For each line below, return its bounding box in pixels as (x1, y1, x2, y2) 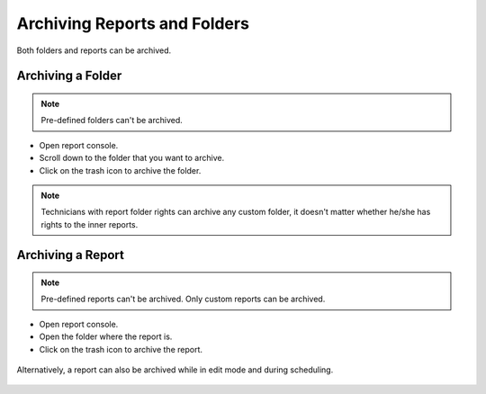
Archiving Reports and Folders (16, 13, 249, 33)
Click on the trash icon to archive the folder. (39, 165, 202, 175)
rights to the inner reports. (40, 219, 139, 229)
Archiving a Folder (16, 68, 122, 84)
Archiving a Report (16, 247, 125, 263)
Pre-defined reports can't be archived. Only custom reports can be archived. (40, 293, 326, 305)
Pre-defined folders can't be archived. (40, 115, 184, 126)
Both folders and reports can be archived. (16, 45, 172, 56)
